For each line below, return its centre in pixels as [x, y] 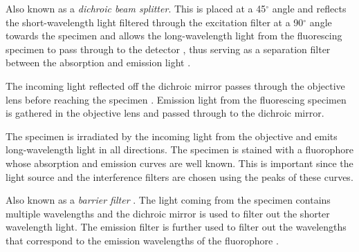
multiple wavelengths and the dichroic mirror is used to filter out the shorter [168, 213]
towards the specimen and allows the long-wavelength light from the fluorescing [174, 36]
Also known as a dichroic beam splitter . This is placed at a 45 [136, 8]
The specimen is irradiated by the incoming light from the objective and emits [172, 136]
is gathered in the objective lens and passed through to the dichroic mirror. [165, 113]
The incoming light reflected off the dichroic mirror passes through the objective [175, 85]
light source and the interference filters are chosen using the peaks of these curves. [179, 176]
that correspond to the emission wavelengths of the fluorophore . [142, 240]
